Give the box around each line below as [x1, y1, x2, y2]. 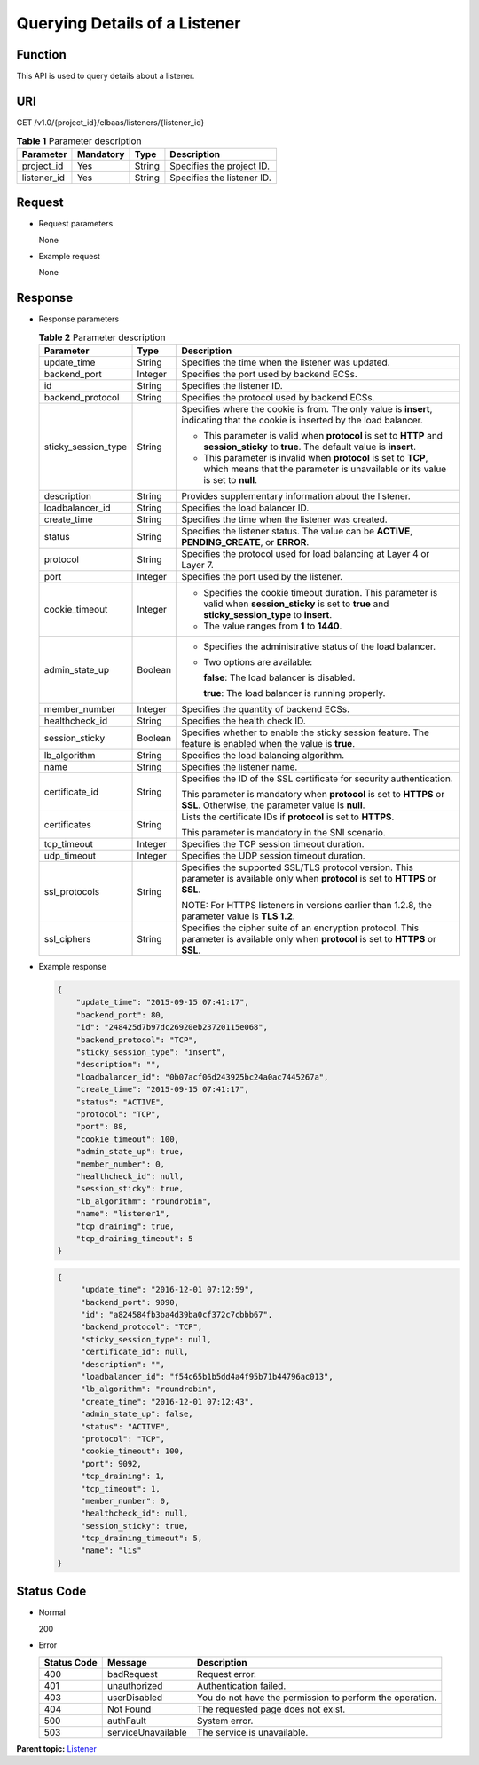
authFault [106, 1714, 146, 1727]
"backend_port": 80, [75, 1009, 166, 1020]
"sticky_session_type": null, [80, 1334, 212, 1344]
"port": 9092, [80, 1459, 142, 1468]
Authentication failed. [196, 1679, 287, 1691]
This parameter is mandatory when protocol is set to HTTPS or [181, 788, 445, 801]
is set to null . [203, 474, 257, 487]
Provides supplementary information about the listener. [181, 490, 412, 503]
